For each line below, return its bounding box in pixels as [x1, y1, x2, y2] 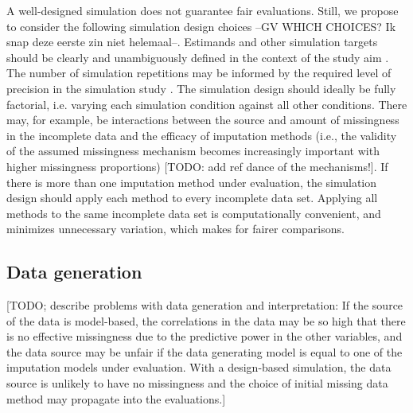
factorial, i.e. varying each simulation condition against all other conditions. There [6, 95, 407, 112]
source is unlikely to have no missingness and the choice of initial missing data [6, 375, 388, 392]
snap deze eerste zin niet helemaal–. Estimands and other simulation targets [6, 33, 378, 50]
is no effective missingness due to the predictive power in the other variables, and [6, 328, 403, 345]
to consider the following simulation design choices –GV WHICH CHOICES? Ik [6, 18, 396, 34]
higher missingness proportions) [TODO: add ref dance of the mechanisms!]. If [6, 158, 388, 174]
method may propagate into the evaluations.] [6, 390, 226, 407]
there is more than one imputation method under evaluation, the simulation [6, 173, 377, 190]
